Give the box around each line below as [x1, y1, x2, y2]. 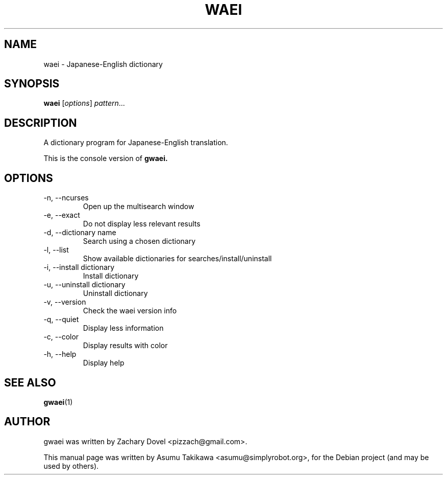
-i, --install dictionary [43, 263, 115, 272]
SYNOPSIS [4, 77, 60, 90]
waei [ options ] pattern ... [43, 99, 125, 108]
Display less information [83, 324, 164, 333]
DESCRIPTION [4, 116, 77, 129]
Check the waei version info [83, 306, 177, 315]
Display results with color [83, 341, 168, 350]
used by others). [43, 461, 99, 470]
